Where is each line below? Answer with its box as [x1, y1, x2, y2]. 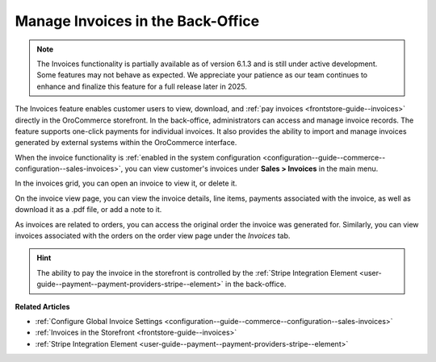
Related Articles [15, 302, 70, 311]
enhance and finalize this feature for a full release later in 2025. [36, 81, 248, 91]
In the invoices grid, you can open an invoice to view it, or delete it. [15, 178, 237, 189]
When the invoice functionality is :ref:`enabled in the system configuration [15, 152, 262, 162]
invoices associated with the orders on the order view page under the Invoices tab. [15, 231, 291, 241]
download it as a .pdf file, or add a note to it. [15, 205, 162, 214]
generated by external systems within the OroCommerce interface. [15, 138, 237, 148]
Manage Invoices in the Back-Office [15, 12, 260, 30]
